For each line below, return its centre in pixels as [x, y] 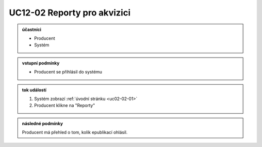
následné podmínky [42, 123]
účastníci [32, 29]
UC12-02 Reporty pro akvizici [70, 13]
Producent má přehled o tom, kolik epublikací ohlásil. [75, 132]
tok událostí [34, 90]
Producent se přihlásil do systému [68, 72]
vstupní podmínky [41, 63]
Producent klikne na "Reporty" [65, 105]
